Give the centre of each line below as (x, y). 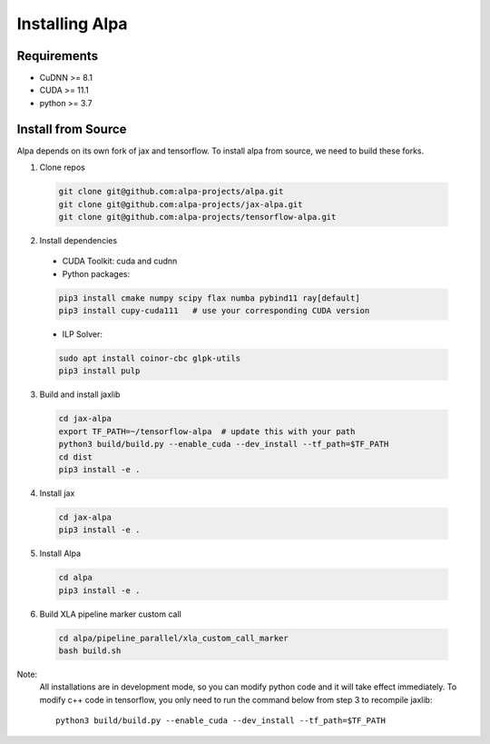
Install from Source (72, 129)
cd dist (75, 457)
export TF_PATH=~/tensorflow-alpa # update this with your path (207, 431)
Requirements (58, 56)
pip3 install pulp (99, 371)
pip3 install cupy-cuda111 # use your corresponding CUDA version (214, 311)
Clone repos (62, 167)
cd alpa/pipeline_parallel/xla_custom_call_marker (174, 638)
